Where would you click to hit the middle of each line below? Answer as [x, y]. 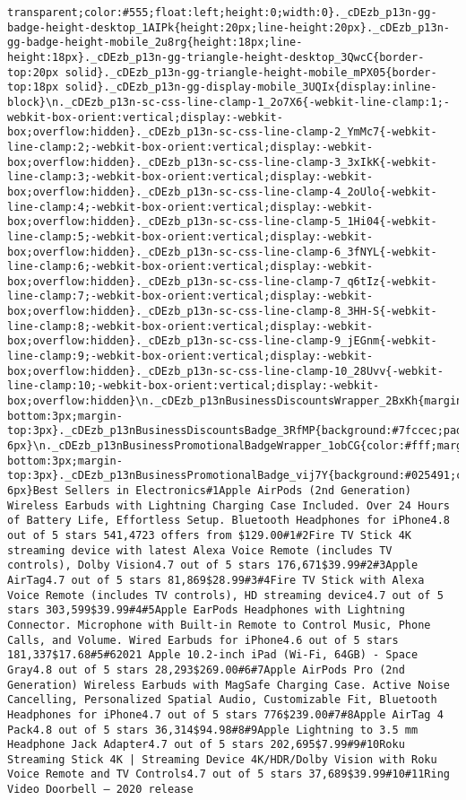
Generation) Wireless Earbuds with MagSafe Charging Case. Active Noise [229, 685]
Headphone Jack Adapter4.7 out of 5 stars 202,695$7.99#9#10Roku [206, 745]
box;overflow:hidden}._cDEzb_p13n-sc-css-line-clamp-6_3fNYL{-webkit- [222, 252]
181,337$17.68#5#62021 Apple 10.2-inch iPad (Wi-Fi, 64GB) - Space [213, 655]
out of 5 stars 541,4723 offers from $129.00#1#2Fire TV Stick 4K [210, 535]
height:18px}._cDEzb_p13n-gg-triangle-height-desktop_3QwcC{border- [216, 57]
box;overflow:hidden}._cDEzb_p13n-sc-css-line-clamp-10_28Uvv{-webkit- [225, 371]
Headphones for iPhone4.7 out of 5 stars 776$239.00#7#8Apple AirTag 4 [225, 714]
